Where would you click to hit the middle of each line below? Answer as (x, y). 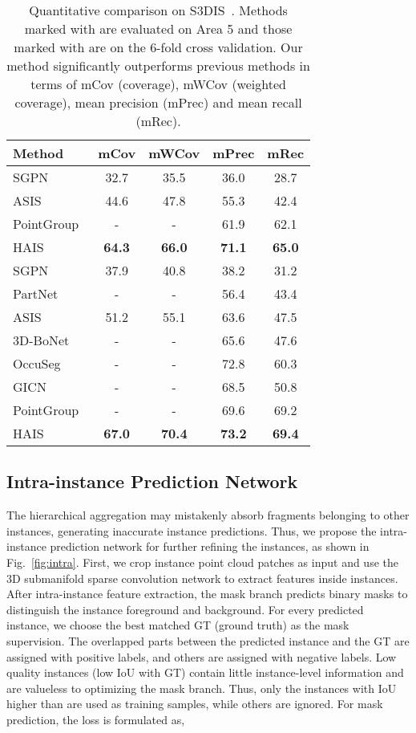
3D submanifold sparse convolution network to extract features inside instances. (202, 578)
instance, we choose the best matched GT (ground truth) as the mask (178, 625)
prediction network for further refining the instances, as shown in (210, 546)
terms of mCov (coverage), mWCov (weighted (158, 84)
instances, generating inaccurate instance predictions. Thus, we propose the (192, 530)
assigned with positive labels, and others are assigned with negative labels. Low (202, 656)
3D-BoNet (41, 340)
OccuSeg (37, 363)
